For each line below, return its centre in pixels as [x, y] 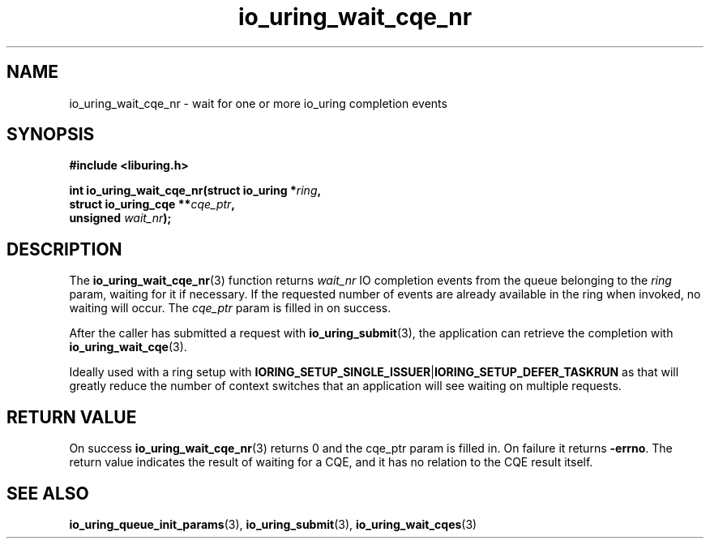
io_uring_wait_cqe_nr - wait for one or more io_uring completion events [258, 103]
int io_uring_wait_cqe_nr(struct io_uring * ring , [195, 191]
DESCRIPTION [64, 249]
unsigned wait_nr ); [120, 218]
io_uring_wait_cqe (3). [128, 347]
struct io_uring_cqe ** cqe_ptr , [152, 204]
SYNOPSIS [51, 135]
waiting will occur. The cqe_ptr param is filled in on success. [230, 308]
